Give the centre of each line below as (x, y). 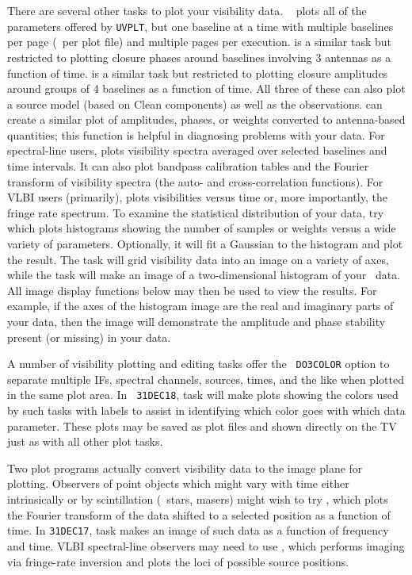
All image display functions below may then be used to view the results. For (192, 290)
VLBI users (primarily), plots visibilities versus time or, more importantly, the (197, 197)
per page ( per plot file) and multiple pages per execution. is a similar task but (200, 42)
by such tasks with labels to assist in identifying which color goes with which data (206, 410)
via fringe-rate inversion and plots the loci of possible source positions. (178, 561)
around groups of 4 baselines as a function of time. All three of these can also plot (206, 88)
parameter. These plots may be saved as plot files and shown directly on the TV (202, 425)
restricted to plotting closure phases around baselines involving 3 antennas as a (199, 57)
